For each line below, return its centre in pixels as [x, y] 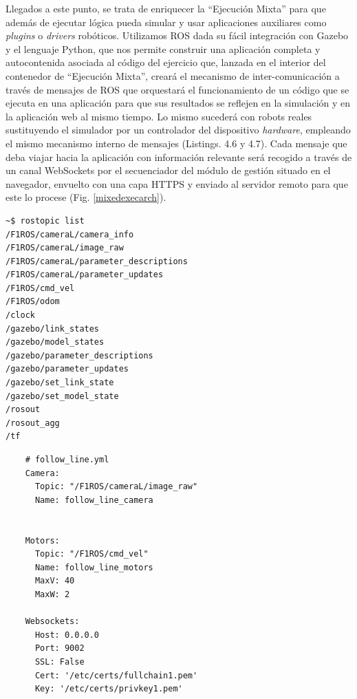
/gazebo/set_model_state [62, 396]
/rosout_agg [33, 423]
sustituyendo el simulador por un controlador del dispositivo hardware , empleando [178, 130]
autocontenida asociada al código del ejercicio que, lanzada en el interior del [166, 62]
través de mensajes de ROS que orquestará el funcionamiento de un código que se [177, 89]
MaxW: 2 [52, 594]
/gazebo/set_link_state [60, 383]
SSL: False [60, 662]
